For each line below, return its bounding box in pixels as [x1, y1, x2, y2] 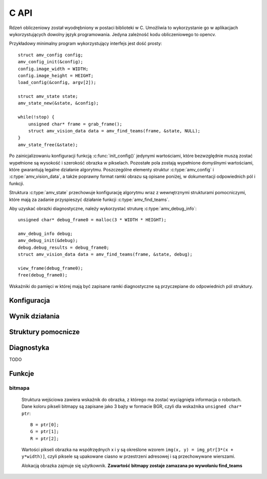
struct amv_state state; [18, 94, 78, 99]
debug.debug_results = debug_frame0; [18, 244, 110, 250]
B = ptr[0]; [30, 422, 59, 427]
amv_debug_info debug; [18, 231, 73, 237]
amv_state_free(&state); [18, 142, 78, 148]
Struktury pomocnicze [9, 327, 80, 336]
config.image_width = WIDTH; [18, 66, 89, 72]
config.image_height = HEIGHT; [18, 73, 94, 79]
